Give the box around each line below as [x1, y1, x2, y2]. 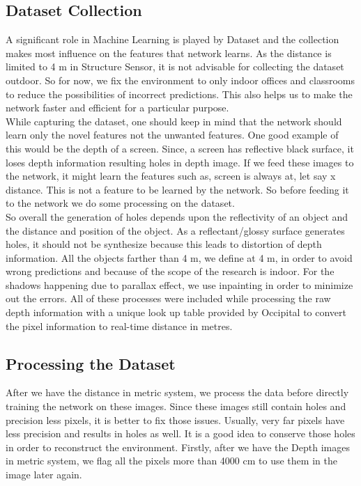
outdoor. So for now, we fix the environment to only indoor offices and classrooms [6, 72, 355, 87]
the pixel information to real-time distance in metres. [6, 318, 233, 333]
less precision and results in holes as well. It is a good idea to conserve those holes [6, 426, 355, 441]
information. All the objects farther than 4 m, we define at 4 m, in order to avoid [6, 250, 353, 265]
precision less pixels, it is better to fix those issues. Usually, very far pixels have [6, 412, 345, 427]
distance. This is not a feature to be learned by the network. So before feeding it [6, 182, 349, 196]
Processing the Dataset [6, 352, 176, 374]
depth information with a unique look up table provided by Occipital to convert [6, 305, 347, 320]
